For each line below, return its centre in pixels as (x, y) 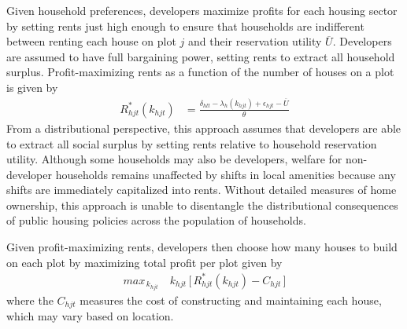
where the (30, 300)
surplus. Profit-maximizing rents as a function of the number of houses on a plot (200, 72)
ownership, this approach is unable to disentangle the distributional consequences (202, 205)
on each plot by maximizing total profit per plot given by (144, 262)
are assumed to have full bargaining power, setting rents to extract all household (201, 56)
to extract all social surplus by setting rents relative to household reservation (192, 143)
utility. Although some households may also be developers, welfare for (174, 159)
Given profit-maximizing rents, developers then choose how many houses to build (202, 247)
